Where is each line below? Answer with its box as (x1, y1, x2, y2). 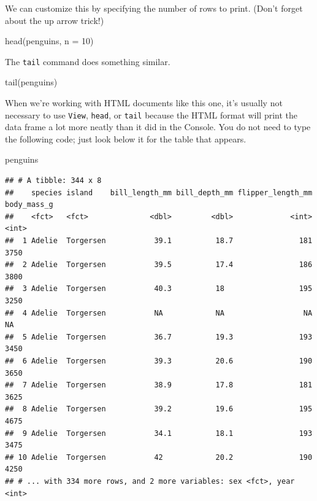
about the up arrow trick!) (5, 14, 104, 26)
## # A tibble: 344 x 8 (5, 176, 102, 185)
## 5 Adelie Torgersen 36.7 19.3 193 (5, 332, 313, 341)
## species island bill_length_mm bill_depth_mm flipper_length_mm (5, 188, 313, 197)
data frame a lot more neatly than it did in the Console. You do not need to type (5, 120, 311, 133)
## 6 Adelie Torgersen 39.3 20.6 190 (5, 356, 313, 365)
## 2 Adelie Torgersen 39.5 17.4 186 (5, 260, 313, 270)
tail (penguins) (5, 76, 58, 88)
